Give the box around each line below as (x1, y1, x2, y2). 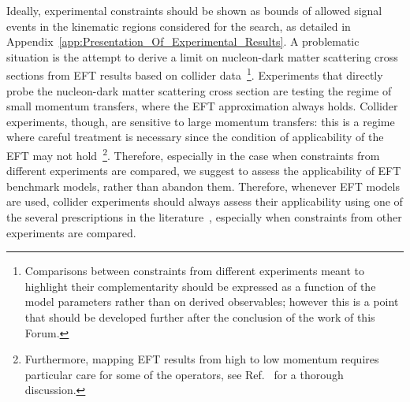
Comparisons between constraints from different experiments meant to (24, 262, 365, 279)
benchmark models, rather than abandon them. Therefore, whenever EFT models (6, 177, 400, 194)
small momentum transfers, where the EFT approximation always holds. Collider (6, 98, 398, 114)
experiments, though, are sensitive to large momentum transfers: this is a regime (6, 113, 395, 129)
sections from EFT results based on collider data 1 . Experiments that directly (6, 65, 383, 84)
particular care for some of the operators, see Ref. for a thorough (24, 366, 344, 382)
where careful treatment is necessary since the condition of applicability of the (6, 128, 384, 145)
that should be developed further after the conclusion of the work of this (24, 309, 375, 325)
